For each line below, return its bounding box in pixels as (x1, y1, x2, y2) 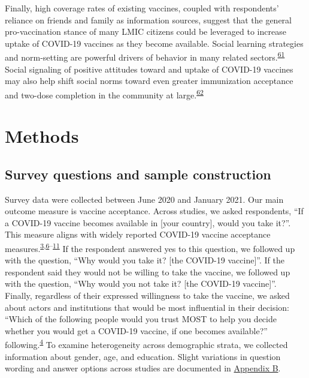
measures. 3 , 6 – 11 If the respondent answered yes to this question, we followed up (5, 241, 295, 254)
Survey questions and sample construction (5, 164, 271, 183)
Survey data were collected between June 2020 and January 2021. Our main (5, 193, 284, 205)
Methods (5, 124, 79, 148)
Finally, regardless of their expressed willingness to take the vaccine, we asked (5, 289, 290, 302)
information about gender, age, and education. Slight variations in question (5, 350, 281, 362)
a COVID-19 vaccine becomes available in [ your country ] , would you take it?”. (5, 216, 291, 229)
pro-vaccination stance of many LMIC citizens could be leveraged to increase (5, 25, 286, 38)
